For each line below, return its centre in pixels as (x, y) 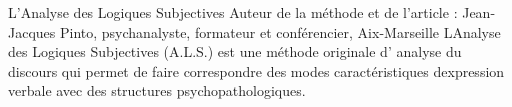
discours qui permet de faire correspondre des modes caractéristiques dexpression (256, 70)
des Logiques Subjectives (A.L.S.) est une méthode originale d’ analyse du (235, 51)
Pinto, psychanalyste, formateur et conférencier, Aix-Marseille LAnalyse (280, 31)
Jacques (32, 31)
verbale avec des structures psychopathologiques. (157, 90)
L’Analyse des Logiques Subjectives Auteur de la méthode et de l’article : (233, 12)
